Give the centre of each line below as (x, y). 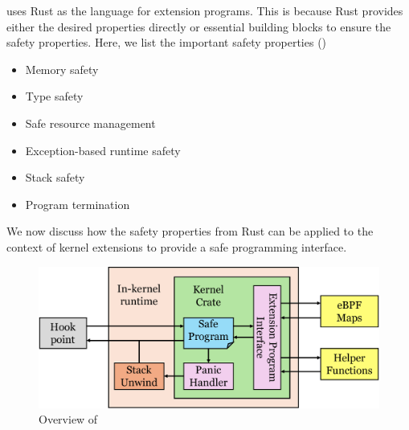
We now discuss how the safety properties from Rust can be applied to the (190, 231)
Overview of (68, 419)
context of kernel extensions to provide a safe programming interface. (177, 246)
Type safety (54, 96)
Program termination (78, 204)
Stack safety (55, 177)
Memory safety (62, 69)
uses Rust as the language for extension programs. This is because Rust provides (205, 10)
